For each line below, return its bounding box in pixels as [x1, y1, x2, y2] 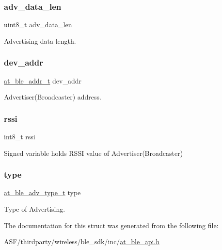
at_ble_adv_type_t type [4, 187, 81, 198]
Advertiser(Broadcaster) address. [4, 92, 101, 102]
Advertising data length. [4, 35, 76, 46]
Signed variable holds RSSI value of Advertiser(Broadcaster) [4, 148, 183, 158]
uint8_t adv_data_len [4, 19, 72, 30]
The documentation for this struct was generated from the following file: [4, 220, 219, 230]
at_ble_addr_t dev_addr [4, 75, 81, 85]
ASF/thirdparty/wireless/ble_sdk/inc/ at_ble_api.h [4, 236, 160, 247]
